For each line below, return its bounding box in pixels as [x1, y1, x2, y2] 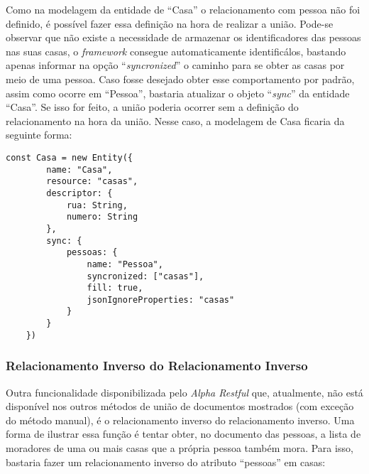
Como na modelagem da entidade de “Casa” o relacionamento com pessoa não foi [6, 2, 360, 16]
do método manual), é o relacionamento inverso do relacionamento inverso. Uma [6, 412, 355, 427]
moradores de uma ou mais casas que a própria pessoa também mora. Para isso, [6, 441, 353, 456]
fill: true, [87, 283, 143, 293]
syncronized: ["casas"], [87, 271, 204, 281]
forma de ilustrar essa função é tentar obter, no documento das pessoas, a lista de [6, 426, 361, 441]
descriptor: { [46, 188, 113, 198]
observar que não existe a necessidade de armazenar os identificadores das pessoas [6, 30, 361, 45]
